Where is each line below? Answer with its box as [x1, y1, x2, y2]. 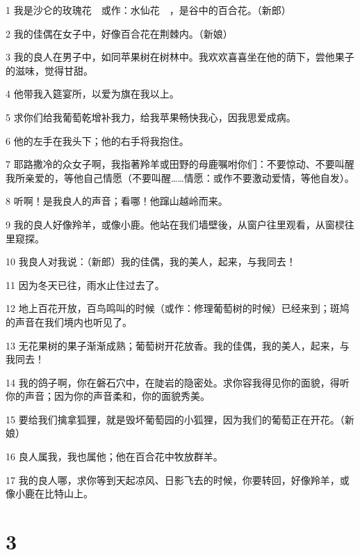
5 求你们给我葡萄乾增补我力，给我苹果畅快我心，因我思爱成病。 [6, 109, 296, 124]
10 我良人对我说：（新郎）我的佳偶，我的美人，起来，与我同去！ [6, 254, 296, 269]
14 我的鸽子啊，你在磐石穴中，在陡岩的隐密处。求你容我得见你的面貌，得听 [6, 375, 350, 389]
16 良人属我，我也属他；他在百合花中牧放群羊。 [6, 449, 223, 464]
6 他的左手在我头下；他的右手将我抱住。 [6, 133, 189, 148]
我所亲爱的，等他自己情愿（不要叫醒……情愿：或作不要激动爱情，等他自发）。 [6, 170, 354, 185]
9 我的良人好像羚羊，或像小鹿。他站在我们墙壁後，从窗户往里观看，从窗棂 [6, 217, 345, 231]
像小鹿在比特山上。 [6, 486, 93, 501]
